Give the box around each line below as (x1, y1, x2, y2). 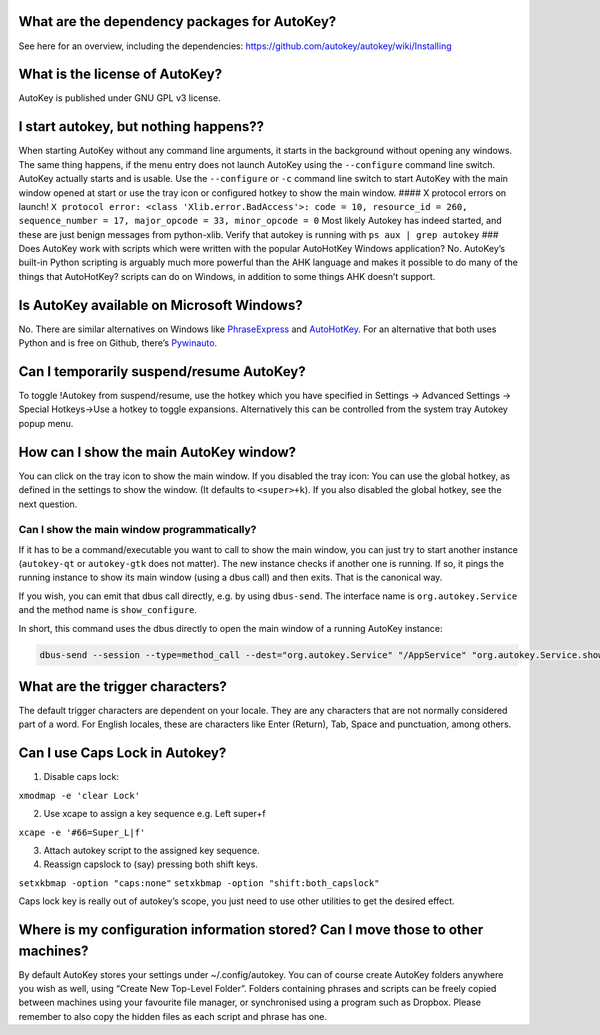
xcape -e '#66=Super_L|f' (18, 826, 146, 838)
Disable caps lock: (43, 771, 120, 783)
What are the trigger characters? (18, 678, 227, 695)
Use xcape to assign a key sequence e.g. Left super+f (43, 808, 266, 820)
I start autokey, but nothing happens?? (18, 118, 265, 135)
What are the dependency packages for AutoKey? (18, 13, 337, 30)
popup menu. (18, 417, 74, 429)
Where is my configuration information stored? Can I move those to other (18, 921, 484, 938)
